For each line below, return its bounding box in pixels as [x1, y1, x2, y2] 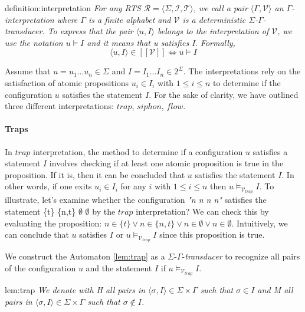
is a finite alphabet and [88, 13, 171, 25]
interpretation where [5, 13, 78, 25]
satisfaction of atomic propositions [5, 76, 129, 88]
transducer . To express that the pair [5, 25, 133, 37]
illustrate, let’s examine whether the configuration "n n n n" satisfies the [5, 193, 267, 206]
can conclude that [5, 228, 69, 241]
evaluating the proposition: [5, 216, 102, 229]
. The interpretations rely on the [183, 65, 301, 77]
